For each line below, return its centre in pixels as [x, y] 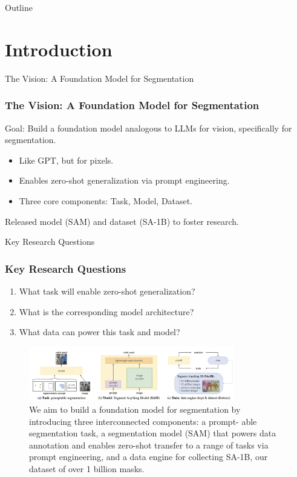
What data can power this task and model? [100, 332]
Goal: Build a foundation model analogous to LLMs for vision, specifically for [148, 128]
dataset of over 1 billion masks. [87, 469]
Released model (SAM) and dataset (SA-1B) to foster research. [122, 221]
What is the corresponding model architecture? [106, 311]
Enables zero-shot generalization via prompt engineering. [124, 180]
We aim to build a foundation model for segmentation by [135, 409]
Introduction [59, 49]
